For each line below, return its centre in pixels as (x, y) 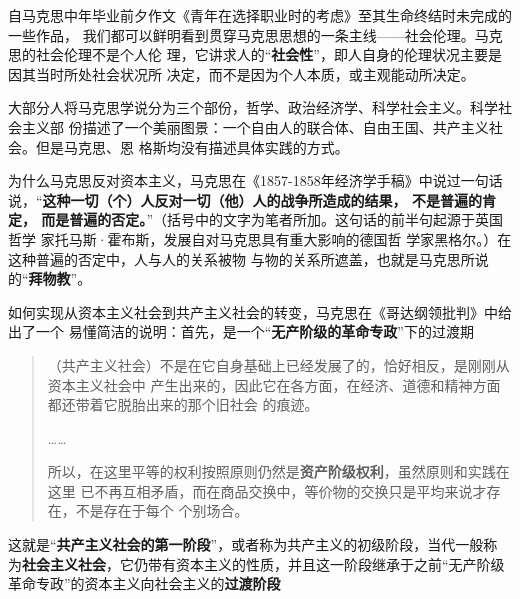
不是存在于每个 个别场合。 (162, 510)
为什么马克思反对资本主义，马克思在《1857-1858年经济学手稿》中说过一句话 (255, 180)
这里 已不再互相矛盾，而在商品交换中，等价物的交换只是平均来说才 (267, 490)
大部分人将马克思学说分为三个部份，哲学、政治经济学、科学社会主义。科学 (253, 107)
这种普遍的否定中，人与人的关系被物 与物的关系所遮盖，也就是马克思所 (241, 258)
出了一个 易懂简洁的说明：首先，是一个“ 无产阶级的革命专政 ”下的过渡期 (241, 331)
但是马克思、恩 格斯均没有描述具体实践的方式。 (192, 146)
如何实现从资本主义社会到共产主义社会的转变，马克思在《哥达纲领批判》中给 (260, 311)
